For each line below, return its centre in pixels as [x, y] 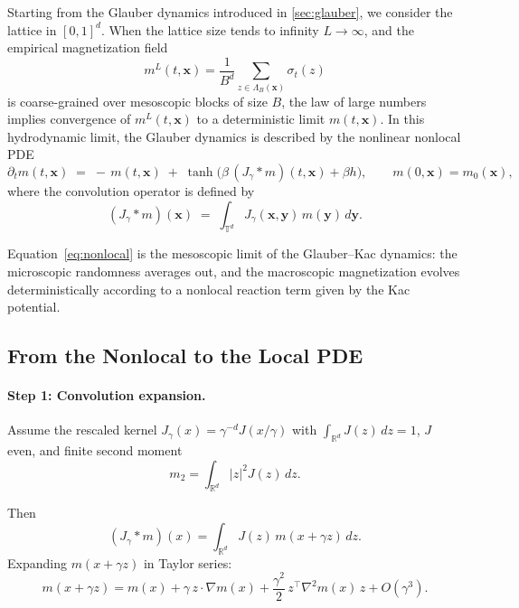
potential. [34, 307]
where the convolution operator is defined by [131, 190]
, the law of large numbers [354, 101]
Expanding [37, 562]
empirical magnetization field [88, 47]
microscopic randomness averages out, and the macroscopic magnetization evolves [234, 271]
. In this [402, 119]
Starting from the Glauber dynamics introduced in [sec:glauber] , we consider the [230, 12]
